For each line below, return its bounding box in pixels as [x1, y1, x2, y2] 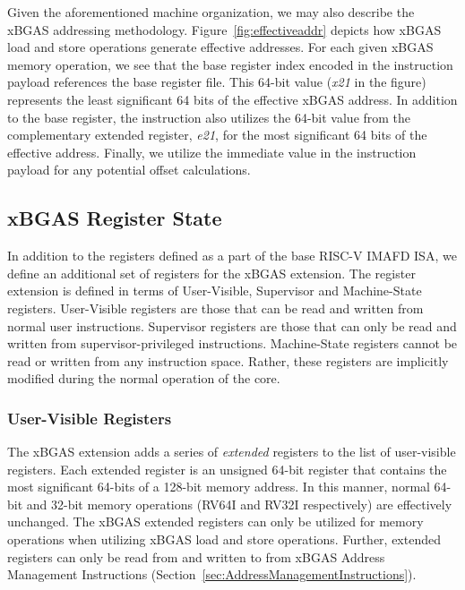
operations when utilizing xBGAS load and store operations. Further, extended [7, 530, 441, 549]
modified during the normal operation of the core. [7, 369, 280, 388]
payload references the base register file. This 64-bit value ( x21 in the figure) [7, 73, 426, 91]
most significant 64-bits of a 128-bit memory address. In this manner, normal [7, 477, 430, 496]
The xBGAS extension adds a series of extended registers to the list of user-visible [7, 442, 456, 461]
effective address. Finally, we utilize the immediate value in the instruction [7, 142, 417, 161]
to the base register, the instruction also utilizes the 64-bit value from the [7, 107, 411, 126]
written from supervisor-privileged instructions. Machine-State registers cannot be [7, 334, 458, 353]
